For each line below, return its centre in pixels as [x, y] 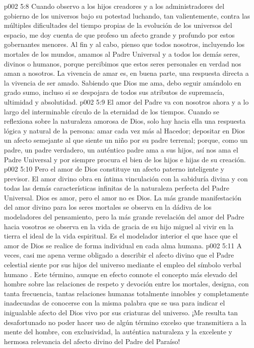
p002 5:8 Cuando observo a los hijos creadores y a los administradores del [114, 6]
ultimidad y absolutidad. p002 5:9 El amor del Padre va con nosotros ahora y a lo [126, 101]
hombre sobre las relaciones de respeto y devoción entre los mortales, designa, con [127, 284]
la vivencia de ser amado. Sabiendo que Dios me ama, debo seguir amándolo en [123, 82]
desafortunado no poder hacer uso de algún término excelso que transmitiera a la [125, 322]
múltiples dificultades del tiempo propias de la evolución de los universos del [118, 25]
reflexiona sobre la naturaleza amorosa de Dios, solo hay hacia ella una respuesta [125, 121]
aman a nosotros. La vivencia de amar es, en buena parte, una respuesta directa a [127, 73]
